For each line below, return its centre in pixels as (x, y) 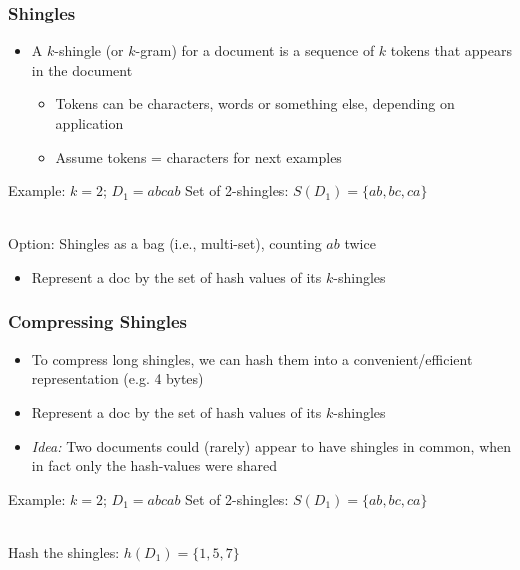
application (89, 123)
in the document (82, 69)
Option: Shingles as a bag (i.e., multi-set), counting (165, 243)
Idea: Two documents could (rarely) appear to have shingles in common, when (271, 445)
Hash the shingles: (64, 551)
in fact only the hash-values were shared (154, 465)
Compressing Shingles (97, 321)
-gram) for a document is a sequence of (255, 50)
